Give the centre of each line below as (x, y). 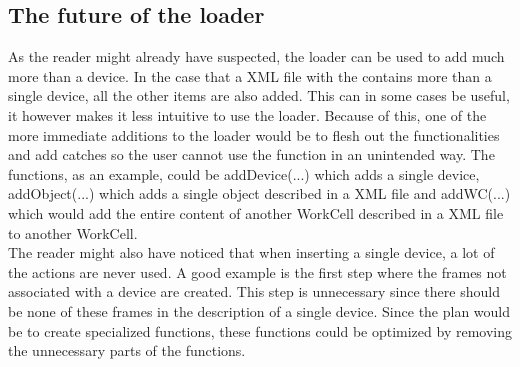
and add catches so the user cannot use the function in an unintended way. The (251, 154)
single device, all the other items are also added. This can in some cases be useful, (259, 95)
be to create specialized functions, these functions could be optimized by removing (260, 330)
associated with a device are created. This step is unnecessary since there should (254, 291)
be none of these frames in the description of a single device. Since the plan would (259, 310)
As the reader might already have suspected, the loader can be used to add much (256, 56)
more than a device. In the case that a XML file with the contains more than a (250, 75)
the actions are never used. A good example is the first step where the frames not (257, 271)
